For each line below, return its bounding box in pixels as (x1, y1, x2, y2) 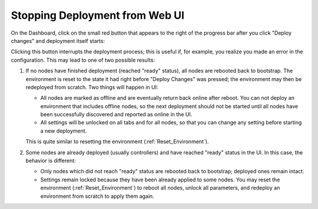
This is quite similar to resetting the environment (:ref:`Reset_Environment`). (25, 138, 209, 145)
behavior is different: (25, 157, 76, 164)
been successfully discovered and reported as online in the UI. (40, 111, 193, 118)
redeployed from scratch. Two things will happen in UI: (25, 83, 158, 90)
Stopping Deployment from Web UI (11, 9, 185, 22)
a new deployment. (40, 127, 87, 134)
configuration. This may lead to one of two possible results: (11, 56, 155, 63)
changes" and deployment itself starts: (11, 37, 105, 44)
